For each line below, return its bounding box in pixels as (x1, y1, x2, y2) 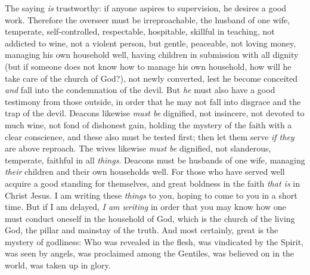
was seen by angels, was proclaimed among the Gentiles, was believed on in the (5, 247, 294, 259)
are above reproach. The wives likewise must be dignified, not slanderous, (5, 142, 271, 155)
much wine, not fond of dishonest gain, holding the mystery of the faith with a (5, 118, 292, 131)
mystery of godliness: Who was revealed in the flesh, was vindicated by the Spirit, (5, 235, 304, 248)
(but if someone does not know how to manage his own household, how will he (5, 60, 292, 72)
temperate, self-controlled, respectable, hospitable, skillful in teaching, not (5, 25, 275, 38)
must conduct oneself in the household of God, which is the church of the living (5, 212, 295, 224)
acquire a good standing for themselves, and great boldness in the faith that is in (5, 177, 300, 189)
